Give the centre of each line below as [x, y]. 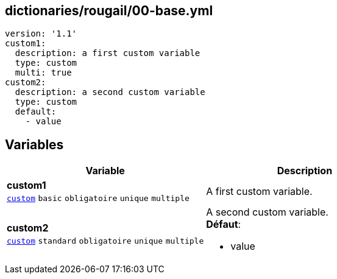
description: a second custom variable [110, 92]
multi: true [43, 73]
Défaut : [224, 224]
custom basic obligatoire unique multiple [98, 199]
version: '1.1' [41, 34]
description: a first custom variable [108, 53]
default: [36, 112]
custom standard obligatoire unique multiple [105, 241]
